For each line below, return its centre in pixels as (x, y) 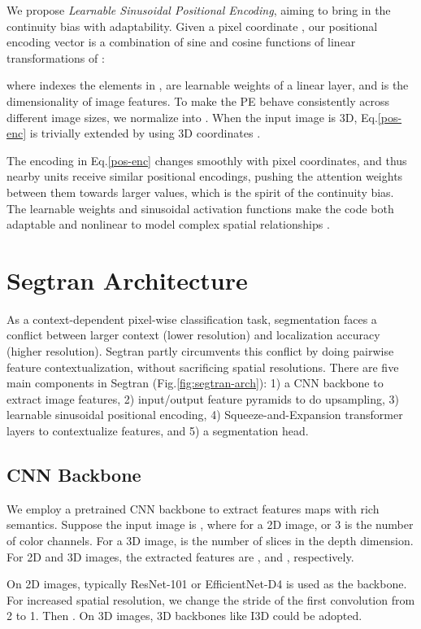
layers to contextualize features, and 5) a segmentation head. (158, 430)
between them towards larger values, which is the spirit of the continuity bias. (200, 192)
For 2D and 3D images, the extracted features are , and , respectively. (180, 556)
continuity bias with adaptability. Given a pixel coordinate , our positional (192, 26)
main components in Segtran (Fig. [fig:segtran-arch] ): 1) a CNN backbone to (195, 383)
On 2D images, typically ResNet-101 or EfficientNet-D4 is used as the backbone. (207, 584)
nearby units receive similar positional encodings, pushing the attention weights (205, 176)
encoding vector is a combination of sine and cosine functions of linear (181, 42)
